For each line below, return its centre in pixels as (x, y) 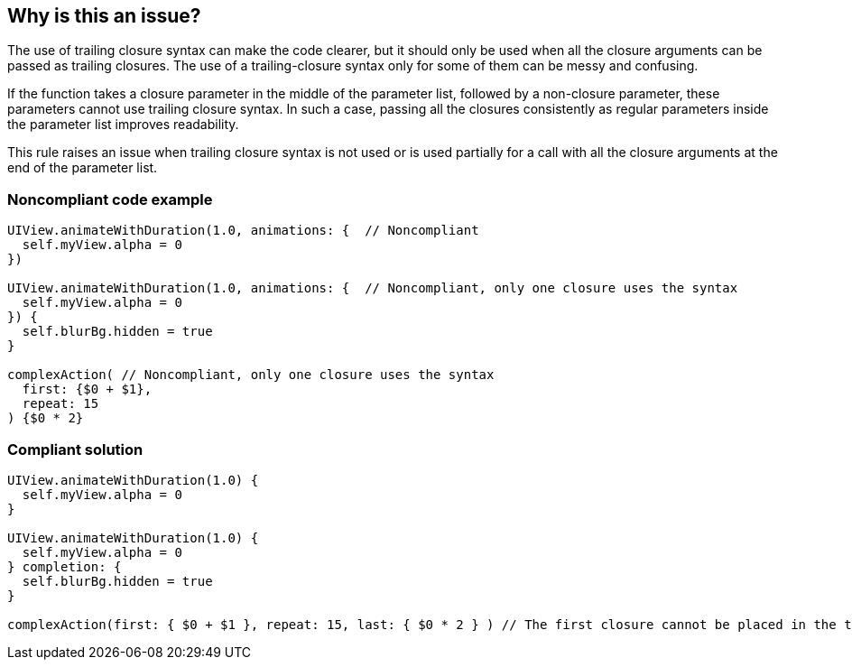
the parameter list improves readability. (123, 125)
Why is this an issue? (104, 16)
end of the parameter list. (83, 168)
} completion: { (65, 566)
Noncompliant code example (110, 199)
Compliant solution (75, 449)
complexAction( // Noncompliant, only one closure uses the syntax (251, 375)
